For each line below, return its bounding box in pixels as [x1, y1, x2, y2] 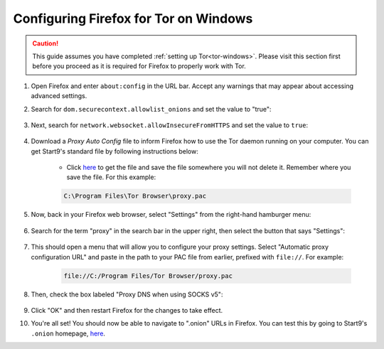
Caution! [32, 39, 59, 48]
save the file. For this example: [66, 173, 156, 181]
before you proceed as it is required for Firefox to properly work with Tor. [32, 62, 247, 70]
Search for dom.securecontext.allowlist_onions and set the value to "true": [31, 104, 272, 113]
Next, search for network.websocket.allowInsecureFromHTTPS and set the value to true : [31, 121, 309, 129]
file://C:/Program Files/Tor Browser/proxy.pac [63, 272, 233, 280]
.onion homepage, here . [31, 329, 106, 338]
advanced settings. [31, 92, 87, 100]
